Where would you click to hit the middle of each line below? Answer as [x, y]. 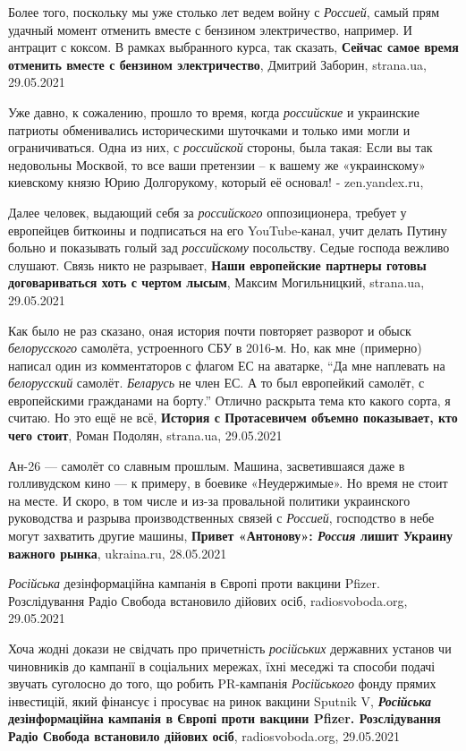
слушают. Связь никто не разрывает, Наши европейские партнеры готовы [217, 265]
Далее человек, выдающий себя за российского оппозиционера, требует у [208, 212]
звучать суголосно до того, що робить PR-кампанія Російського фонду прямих [222, 683]
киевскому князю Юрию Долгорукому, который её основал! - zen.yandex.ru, [216, 182]
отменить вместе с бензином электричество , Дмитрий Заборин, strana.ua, [217, 64]
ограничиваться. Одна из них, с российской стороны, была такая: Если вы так [220, 147]
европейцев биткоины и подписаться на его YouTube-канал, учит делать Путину [228, 230]
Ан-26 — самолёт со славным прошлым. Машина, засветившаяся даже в [207, 465]
